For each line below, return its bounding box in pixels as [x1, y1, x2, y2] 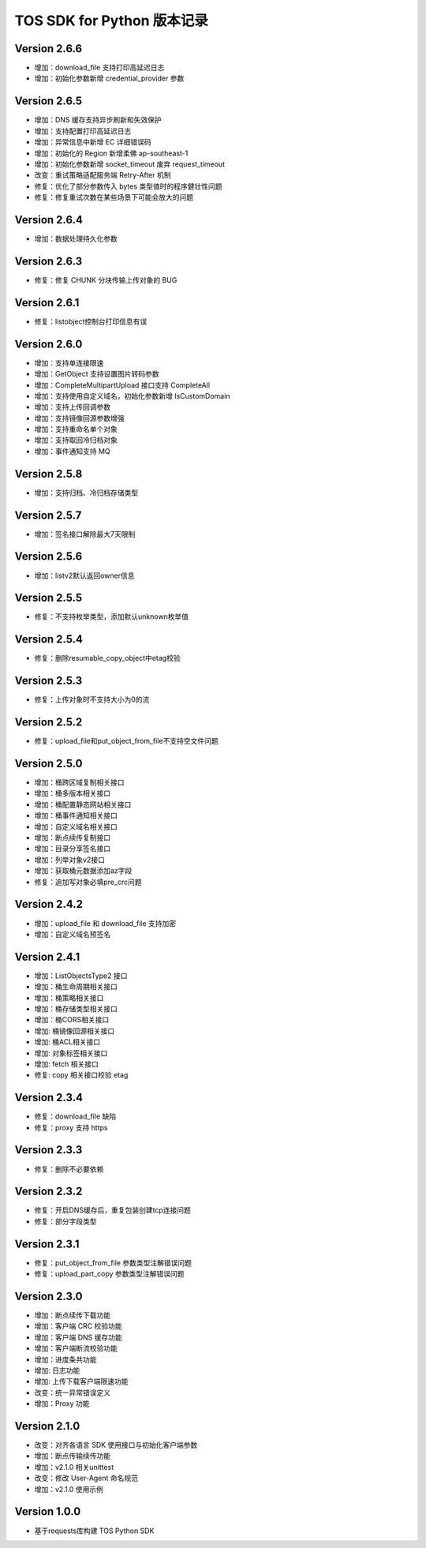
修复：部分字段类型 [34, 1216, 97, 1226]
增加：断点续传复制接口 [34, 833, 110, 842]
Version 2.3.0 [14, 1289, 83, 1302]
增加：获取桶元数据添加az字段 [34, 866, 133, 875]
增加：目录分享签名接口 [34, 844, 110, 853]
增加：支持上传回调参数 [34, 403, 110, 412]
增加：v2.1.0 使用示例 [34, 1484, 104, 1494]
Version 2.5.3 [14, 674, 83, 688]
